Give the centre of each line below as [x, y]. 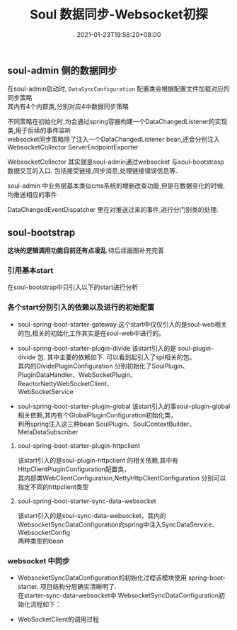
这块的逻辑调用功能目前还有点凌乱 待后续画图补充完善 [86, 251]
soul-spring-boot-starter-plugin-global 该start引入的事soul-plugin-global [124, 406]
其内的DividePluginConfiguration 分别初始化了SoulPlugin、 [103, 366]
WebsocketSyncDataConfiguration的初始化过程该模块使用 [102, 578]
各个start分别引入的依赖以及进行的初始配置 [81, 308]
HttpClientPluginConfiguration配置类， [74, 469]
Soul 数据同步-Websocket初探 [119, 15]
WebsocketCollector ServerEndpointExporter [73, 147]
